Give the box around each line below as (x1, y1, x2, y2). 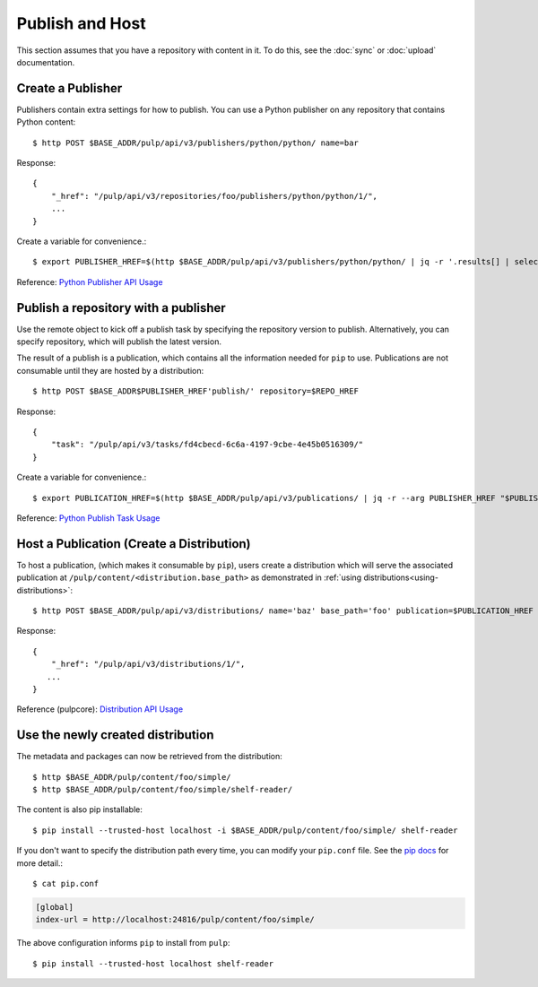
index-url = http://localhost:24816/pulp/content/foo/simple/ (35, 914, 315, 925)
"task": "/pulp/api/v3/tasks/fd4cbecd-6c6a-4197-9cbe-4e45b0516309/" (50, 439, 364, 450)
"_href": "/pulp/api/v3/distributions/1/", (50, 659, 246, 670)
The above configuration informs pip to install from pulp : (16, 938, 230, 948)
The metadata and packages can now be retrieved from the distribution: (16, 751, 282, 762)
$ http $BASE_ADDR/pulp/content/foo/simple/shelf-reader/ (32, 784, 293, 795)
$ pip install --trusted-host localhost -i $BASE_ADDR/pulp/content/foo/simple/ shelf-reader (32, 825, 458, 835)
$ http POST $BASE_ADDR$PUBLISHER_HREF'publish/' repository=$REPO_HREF (32, 386, 359, 396)
